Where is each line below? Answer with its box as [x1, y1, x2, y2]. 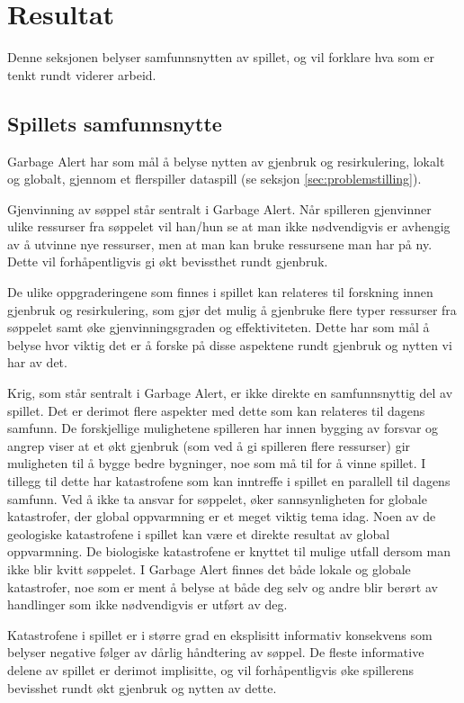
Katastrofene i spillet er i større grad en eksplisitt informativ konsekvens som [7, 625, 433, 644]
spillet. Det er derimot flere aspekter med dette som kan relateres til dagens [7, 401, 425, 419]
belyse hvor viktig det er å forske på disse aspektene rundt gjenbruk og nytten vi [7, 335, 452, 354]
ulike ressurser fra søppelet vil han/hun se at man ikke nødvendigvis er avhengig [7, 217, 451, 236]
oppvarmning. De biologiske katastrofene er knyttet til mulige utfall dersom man [7, 542, 451, 561]
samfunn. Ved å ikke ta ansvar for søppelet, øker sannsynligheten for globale [7, 489, 427, 508]
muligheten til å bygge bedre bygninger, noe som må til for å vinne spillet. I [7, 454, 426, 473]
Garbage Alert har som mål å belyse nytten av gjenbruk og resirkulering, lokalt [7, 151, 445, 170]
